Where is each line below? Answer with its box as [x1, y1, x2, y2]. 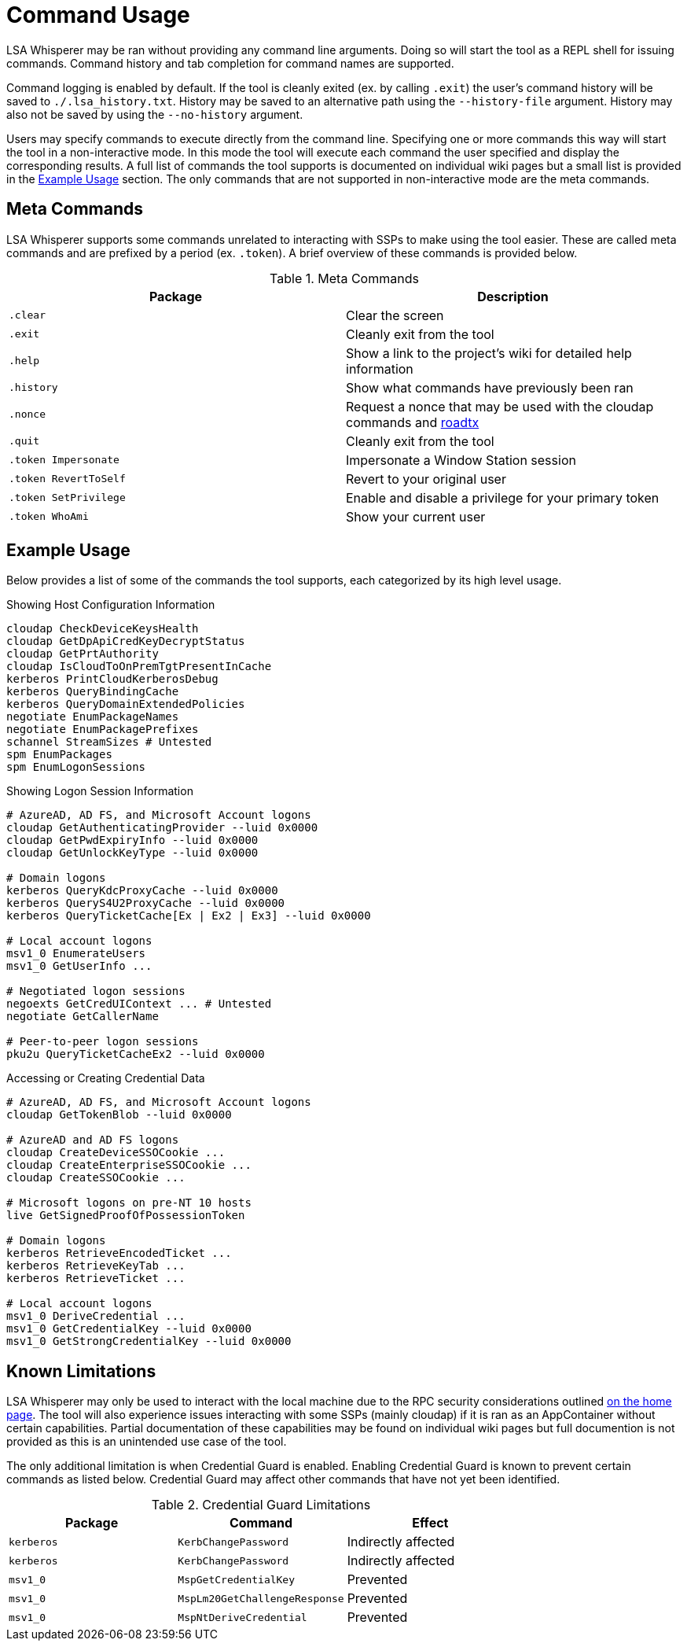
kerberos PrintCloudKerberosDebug [6, 672, 219, 686]
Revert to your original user [346, 470, 506, 487]
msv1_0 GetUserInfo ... [6, 960, 152, 973]
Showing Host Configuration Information [6, 598, 215, 612]
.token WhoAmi [9, 510, 89, 523]
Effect [412, 1515, 449, 1531]
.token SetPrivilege [9, 492, 126, 504]
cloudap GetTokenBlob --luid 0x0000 [6, 1108, 232, 1122]
